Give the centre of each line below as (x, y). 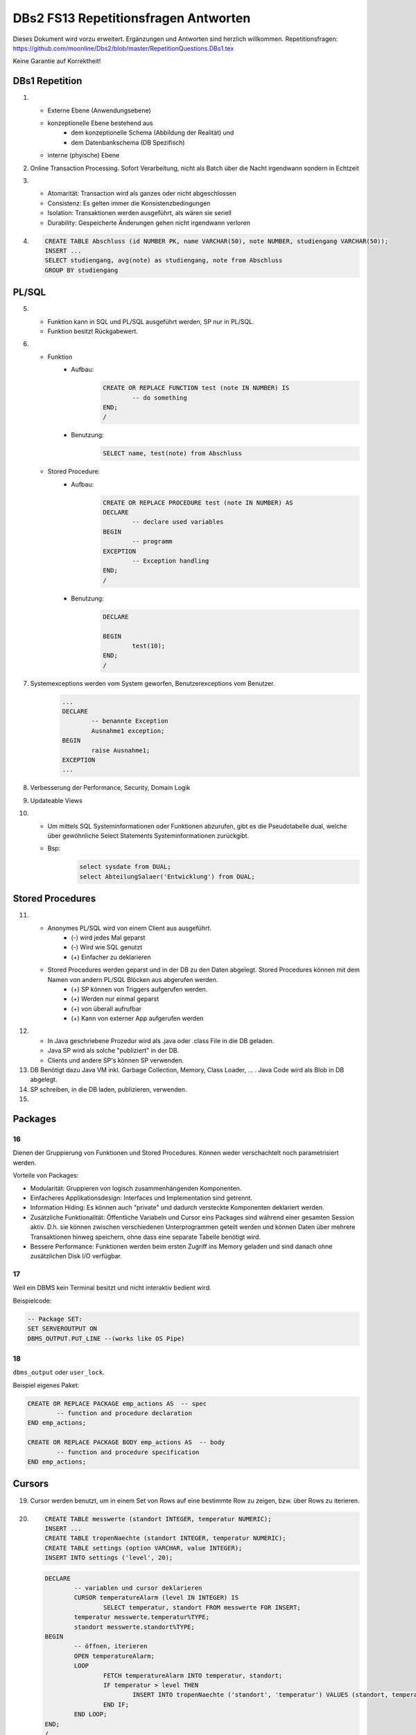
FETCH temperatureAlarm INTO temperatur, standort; (193, 1675)
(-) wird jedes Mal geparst (108, 938)
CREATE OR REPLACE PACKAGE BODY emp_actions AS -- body (126, 1442)
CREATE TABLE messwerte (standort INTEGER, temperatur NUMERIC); (158, 1519)
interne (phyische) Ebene (84, 155)
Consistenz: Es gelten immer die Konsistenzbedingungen (129, 203)
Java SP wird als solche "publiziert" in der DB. (113, 1051)
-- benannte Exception (130, 721)
